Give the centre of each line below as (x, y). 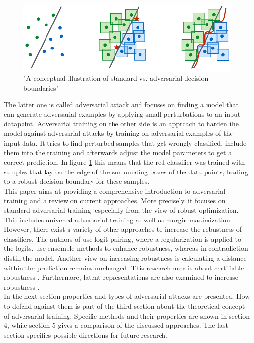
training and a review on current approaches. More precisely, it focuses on (115, 200)
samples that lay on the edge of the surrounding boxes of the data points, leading (126, 171)
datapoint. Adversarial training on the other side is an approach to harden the (122, 123)
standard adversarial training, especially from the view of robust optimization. (121, 210)
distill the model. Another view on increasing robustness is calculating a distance (125, 258)
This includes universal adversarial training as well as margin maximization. (118, 219)
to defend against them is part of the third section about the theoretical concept (125, 306)
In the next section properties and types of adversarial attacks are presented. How (127, 296)
